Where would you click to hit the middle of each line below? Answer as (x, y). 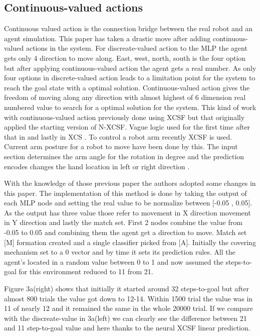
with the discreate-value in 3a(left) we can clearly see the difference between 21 (125, 318)
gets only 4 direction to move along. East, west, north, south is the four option (125, 58)
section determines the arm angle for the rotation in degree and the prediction (124, 156)
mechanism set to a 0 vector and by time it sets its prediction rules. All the (120, 252)
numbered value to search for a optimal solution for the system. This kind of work (130, 107)
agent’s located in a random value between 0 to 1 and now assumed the (114, 261)
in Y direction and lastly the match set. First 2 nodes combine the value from (123, 222)
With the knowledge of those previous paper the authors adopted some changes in (130, 183)
